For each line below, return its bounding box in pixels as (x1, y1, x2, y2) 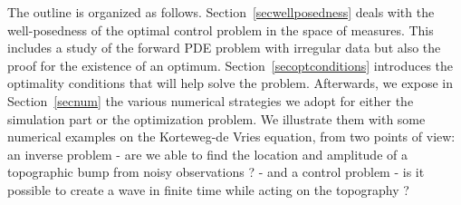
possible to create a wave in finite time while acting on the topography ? (7, 180, 409, 199)
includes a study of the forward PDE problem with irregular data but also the (7, 38, 441, 57)
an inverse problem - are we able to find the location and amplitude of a (7, 144, 408, 163)
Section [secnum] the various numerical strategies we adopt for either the (7, 91, 414, 110)
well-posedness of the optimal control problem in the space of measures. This (7, 20, 434, 39)
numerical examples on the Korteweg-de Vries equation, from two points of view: (7, 127, 456, 146)
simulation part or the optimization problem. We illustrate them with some (7, 109, 426, 128)
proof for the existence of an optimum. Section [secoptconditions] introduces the (7, 55, 454, 74)
